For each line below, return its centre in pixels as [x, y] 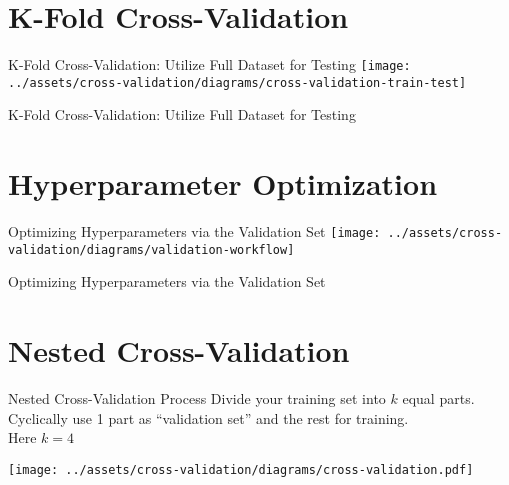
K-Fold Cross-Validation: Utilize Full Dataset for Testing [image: [209, 64]
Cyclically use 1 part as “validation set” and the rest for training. [208, 417]
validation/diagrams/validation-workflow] [151, 249]
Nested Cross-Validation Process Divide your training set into [197, 398]
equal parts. [438, 398]
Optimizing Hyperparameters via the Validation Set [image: [194, 231]
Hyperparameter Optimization [223, 183]
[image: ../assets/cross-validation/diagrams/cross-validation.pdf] [241, 469]
